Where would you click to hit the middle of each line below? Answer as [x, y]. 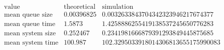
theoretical [80, 7]
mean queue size [28, 15]
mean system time [31, 43]
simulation [118, 7]
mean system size [30, 34]
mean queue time [30, 24]
